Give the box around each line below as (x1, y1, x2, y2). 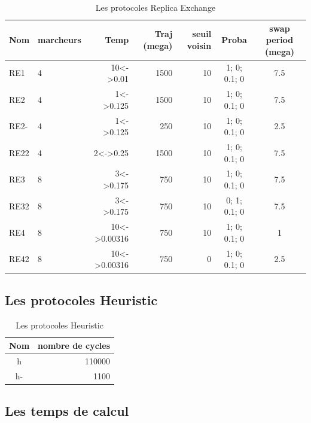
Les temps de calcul (5, 401, 129, 420)
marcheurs (38, 34, 81, 46)
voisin (187, 39, 212, 51)
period (266, 34, 294, 46)
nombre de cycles (38, 339, 111, 352)
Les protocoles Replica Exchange (95, 1, 216, 13)
